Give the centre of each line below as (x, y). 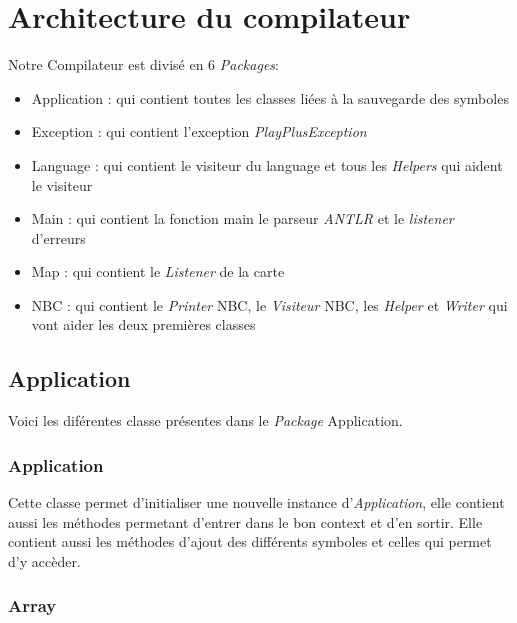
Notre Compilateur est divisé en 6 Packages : (143, 64)
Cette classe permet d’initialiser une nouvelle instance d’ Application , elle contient (256, 502)
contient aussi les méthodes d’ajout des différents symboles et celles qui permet (250, 541)
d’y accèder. (44, 560)
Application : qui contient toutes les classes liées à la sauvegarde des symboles (270, 97)
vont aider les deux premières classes (143, 324)
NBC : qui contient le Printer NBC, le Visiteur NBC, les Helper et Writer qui (269, 304)
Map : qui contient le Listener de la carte (158, 271)
